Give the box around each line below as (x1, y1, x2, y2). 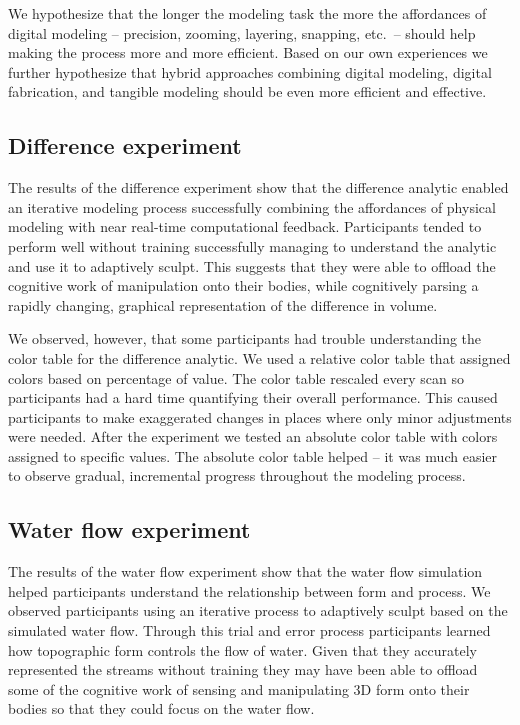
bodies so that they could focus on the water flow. (8, 698, 315, 719)
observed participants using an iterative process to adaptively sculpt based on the (8, 600, 508, 621)
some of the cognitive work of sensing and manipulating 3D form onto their (8, 678, 470, 699)
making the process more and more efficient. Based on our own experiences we (8, 42, 488, 63)
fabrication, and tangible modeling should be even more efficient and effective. (8, 81, 487, 102)
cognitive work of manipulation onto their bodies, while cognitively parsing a (8, 275, 479, 296)
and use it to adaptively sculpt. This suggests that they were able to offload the (8, 255, 496, 276)
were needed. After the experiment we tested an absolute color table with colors (8, 426, 498, 447)
